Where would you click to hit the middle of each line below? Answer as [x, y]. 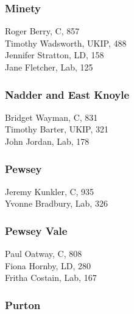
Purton [23, 304]
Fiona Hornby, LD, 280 [48, 265]
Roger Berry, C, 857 [42, 31]
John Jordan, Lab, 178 [47, 141]
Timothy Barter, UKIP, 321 [57, 129]
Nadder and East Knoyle [67, 94]
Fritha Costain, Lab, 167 [51, 278]
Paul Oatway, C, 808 [44, 254]
